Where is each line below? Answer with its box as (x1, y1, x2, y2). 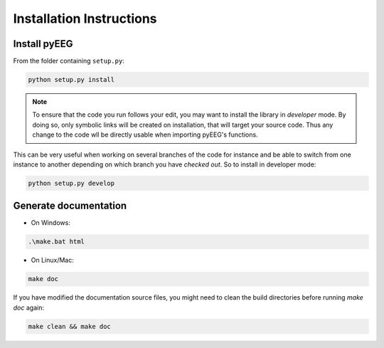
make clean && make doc (28, 322, 112, 330)
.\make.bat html (28, 238, 85, 246)
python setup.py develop (28, 179, 115, 187)
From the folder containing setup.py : (13, 57, 124, 65)
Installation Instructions (13, 11, 157, 26)
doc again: (13, 303, 44, 312)
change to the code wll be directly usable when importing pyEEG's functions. (32, 130, 259, 139)
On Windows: (31, 218, 70, 227)
